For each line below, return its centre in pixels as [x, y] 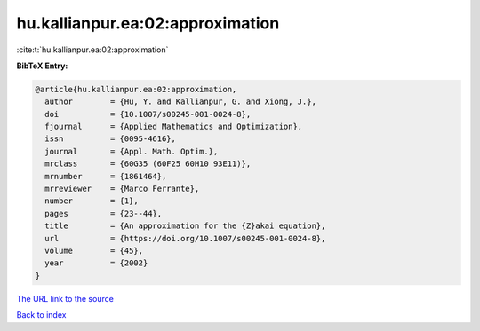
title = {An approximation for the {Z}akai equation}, [185, 226]
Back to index [41, 315]
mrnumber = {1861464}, [106, 176]
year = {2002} [96, 263]
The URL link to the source [65, 298]
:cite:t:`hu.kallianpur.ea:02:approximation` [92, 50]
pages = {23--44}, [104, 213]
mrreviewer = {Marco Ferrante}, [122, 189]
